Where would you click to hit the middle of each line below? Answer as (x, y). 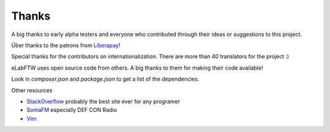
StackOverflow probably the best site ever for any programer (103, 101)
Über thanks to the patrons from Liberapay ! (66, 45)
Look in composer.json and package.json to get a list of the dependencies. (105, 79)
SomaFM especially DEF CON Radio (72, 110)
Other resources (32, 90)
